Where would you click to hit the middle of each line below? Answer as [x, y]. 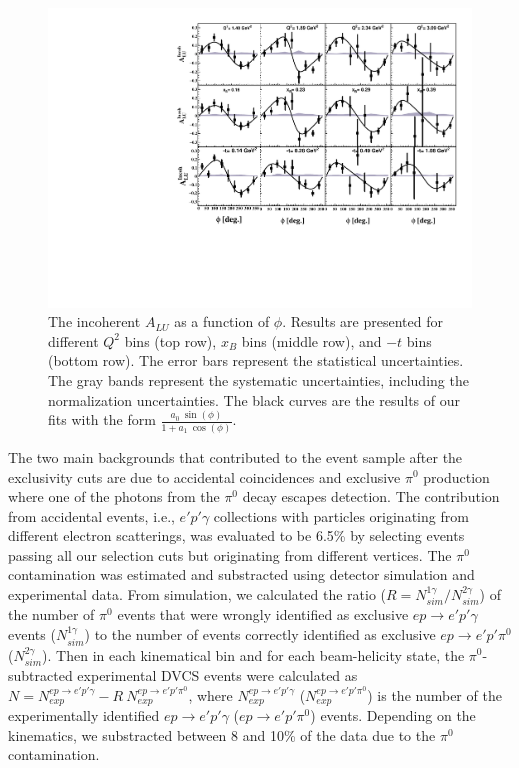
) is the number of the [434, 694]
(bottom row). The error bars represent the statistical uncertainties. [256, 360]
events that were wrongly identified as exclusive [263, 614]
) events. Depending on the [393, 715]
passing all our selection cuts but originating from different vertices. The [230, 554]
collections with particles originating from [341, 515]
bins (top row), [170, 340]
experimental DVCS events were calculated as [217, 674]
